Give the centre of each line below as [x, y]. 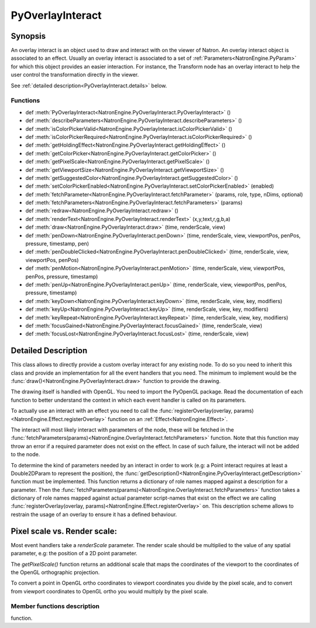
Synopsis [28, 36]
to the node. [25, 454]
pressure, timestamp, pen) [57, 244]
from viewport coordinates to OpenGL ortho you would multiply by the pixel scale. [109, 591]
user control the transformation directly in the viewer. [75, 75]
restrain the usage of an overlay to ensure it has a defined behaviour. [94, 514]
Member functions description [55, 606]
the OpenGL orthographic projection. [55, 572]
